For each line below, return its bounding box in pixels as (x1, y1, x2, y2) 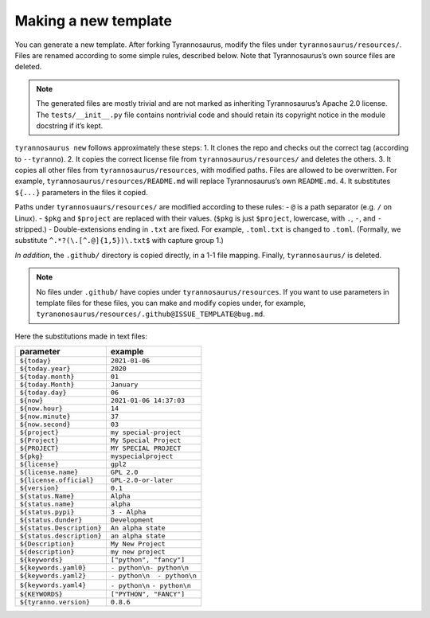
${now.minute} (19, 413, 71, 421)
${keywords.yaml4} (19, 581, 87, 589)
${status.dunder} (19, 516, 83, 525)
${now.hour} (19, 405, 63, 413)
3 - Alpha (110, 508, 147, 517)
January (110, 381, 139, 389)
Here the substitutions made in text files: (14, 331, 147, 341)
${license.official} (19, 476, 95, 485)
